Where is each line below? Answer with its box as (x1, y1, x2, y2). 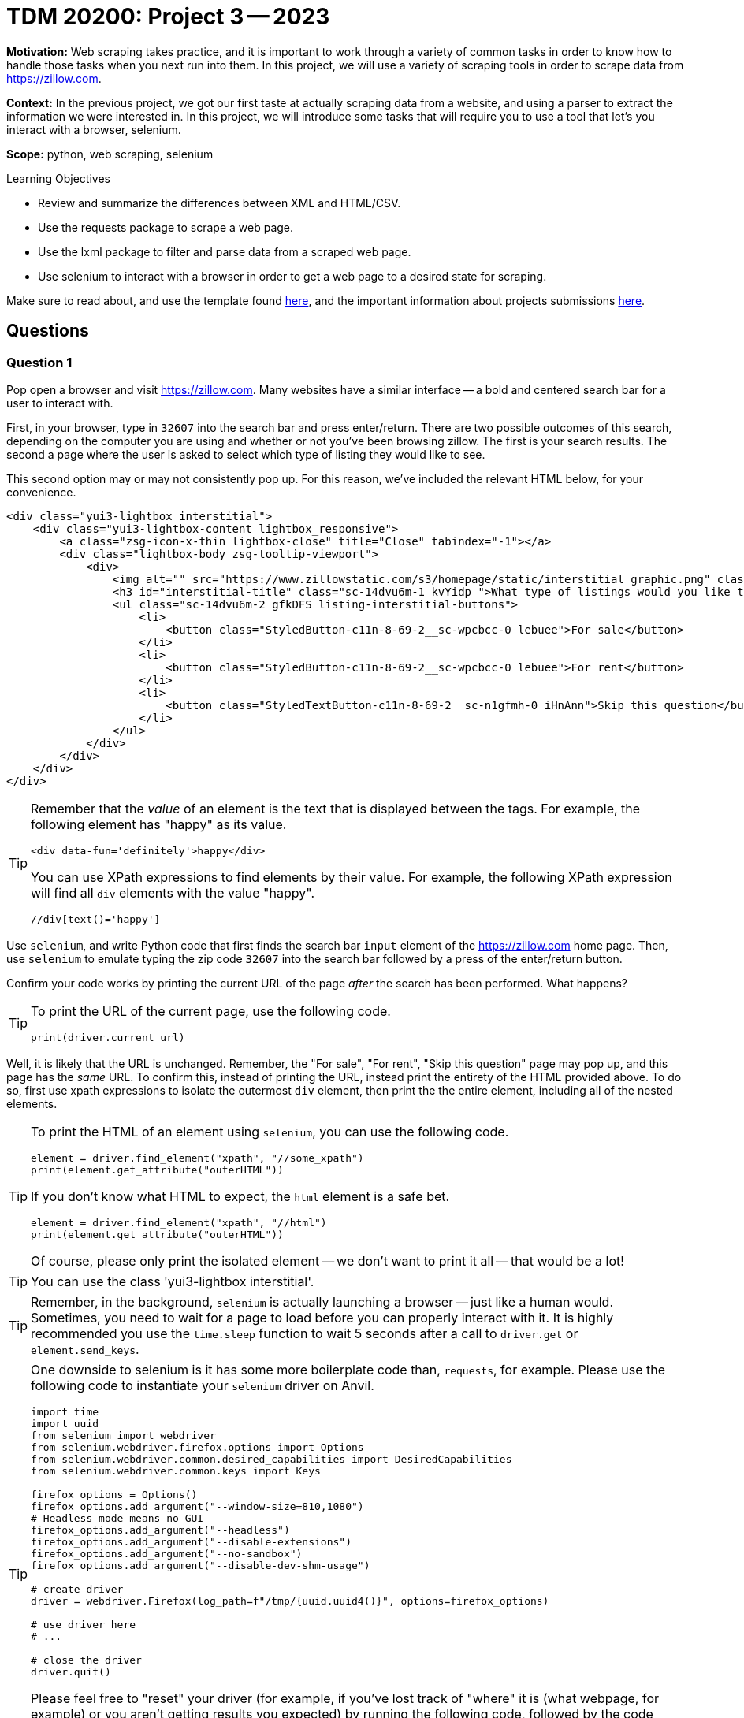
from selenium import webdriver (31, 1429, 216, 1441)
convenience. (6, 485, 76, 499)
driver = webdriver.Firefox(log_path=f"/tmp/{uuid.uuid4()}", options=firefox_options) (31, 1594, 549, 1607)
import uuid (31, 1417, 99, 1430)
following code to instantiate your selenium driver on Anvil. (31, 1377, 374, 1393)
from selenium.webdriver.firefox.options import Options (31, 1441, 364, 1453)
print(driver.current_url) (31, 1031, 185, 1043)
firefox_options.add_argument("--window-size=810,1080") (31, 1500, 364, 1512)
